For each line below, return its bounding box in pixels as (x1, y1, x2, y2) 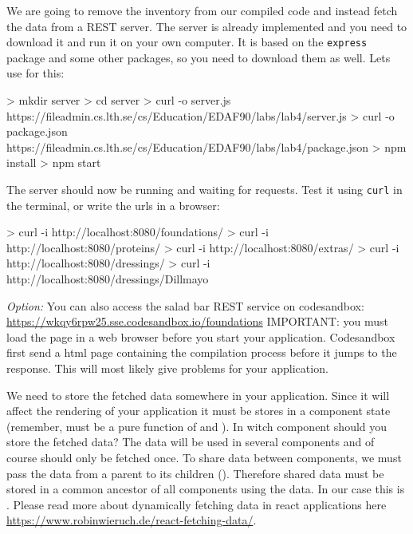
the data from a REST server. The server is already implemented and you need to (6, 18, 407, 34)
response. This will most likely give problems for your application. (6, 360, 328, 376)
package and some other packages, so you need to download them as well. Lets (6, 49, 391, 65)
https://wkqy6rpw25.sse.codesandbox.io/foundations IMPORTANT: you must (6, 313, 388, 330)
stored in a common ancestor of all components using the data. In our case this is (6, 481, 405, 497)
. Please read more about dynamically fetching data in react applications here (6, 496, 387, 512)
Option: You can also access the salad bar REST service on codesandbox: (6, 297, 364, 314)
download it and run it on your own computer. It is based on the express (6, 34, 368, 50)
